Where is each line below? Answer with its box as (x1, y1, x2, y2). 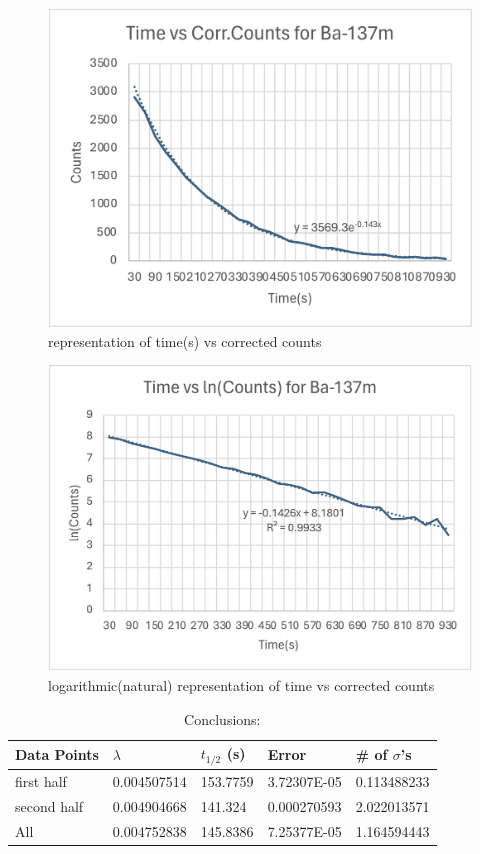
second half (15, 795, 84, 816)
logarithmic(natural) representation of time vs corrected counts (48, 675, 435, 695)
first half (15, 770, 67, 791)
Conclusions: (184, 708, 261, 729)
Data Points (15, 744, 99, 765)
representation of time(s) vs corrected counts (48, 330, 322, 351)
